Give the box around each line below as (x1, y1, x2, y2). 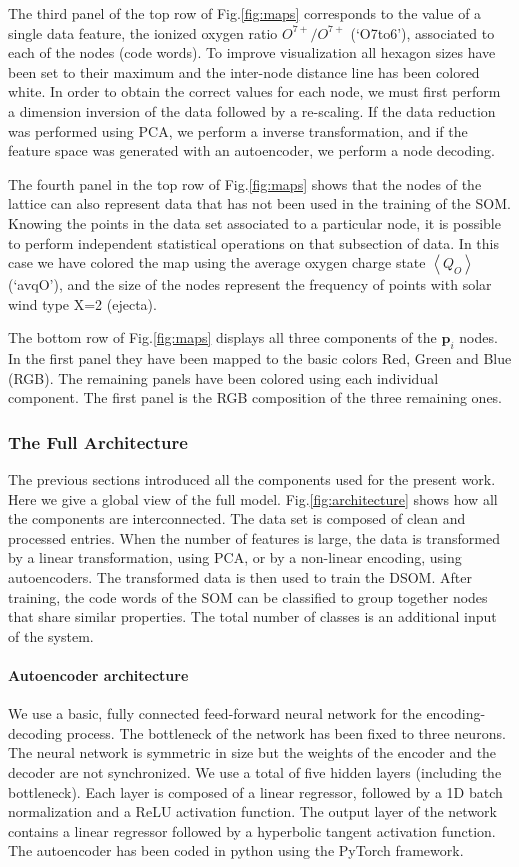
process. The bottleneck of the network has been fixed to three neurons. (66, 722, 506, 743)
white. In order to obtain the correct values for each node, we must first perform (8, 81, 501, 102)
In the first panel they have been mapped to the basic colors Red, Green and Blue (8, 348, 512, 369)
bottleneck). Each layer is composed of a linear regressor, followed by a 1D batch (8, 781, 503, 802)
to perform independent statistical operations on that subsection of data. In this (8, 232, 500, 253)
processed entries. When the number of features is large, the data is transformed (8, 527, 500, 548)
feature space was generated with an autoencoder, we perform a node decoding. (8, 140, 495, 161)
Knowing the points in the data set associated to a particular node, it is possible (8, 212, 501, 233)
